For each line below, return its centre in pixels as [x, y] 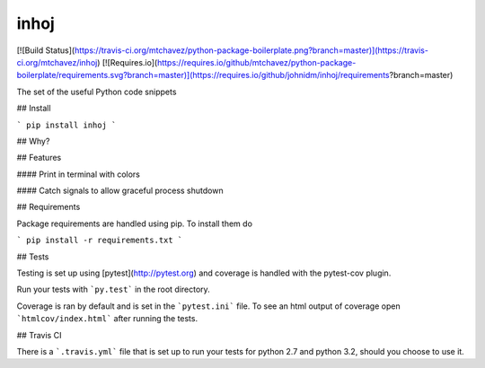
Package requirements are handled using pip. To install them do [135, 223]
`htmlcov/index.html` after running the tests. [107, 319]
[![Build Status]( [46, 50]
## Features [39, 158]
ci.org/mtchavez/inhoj [57, 62]
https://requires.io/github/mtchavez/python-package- [257, 62]
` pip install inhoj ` [66, 125]
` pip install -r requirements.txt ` [100, 241]
